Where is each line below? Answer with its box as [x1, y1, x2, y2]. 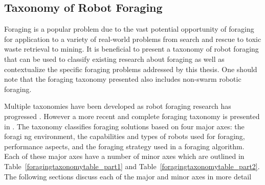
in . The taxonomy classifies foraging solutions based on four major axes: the [4, 121, 245, 131]
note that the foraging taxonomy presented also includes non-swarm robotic [4, 74, 241, 84]
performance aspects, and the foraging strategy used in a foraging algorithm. [4, 141, 245, 151]
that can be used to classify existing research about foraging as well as [4, 53, 225, 64]
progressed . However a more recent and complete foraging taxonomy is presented [4, 110, 260, 121]
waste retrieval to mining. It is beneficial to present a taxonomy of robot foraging [4, 43, 259, 54]
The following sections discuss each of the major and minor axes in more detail [4, 171, 252, 181]
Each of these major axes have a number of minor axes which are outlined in [4, 151, 245, 161]
